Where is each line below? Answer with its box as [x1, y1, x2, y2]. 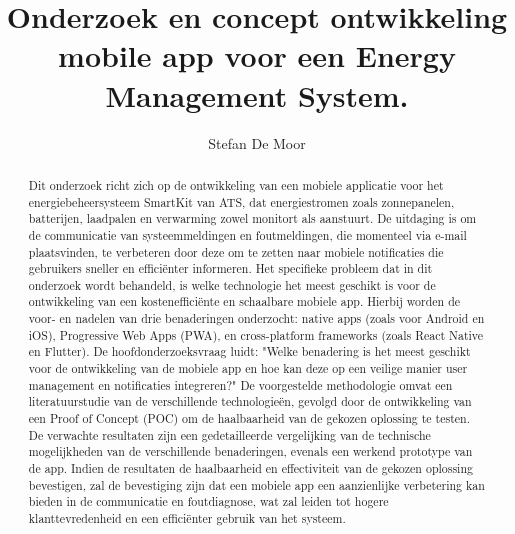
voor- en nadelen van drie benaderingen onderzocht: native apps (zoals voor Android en [28, 310, 485, 327]
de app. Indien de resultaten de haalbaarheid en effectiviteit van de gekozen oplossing [28, 460, 473, 477]
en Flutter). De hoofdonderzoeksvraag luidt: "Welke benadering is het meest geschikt [28, 343, 471, 360]
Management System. [105, 74, 409, 115]
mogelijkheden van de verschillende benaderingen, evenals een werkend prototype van [28, 443, 473, 460]
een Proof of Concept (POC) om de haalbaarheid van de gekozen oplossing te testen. [28, 410, 470, 427]
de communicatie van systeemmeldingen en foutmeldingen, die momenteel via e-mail [28, 226, 467, 243]
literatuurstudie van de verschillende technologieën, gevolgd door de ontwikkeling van [28, 393, 472, 410]
